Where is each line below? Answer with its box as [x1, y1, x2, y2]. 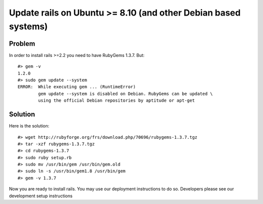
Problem [9, 39, 36, 48]
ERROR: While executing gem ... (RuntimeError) [18, 84, 136, 90]
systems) [9, 21, 48, 32]
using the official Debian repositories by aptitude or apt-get [38, 98, 195, 103]
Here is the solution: [9, 123, 50, 129]
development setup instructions [9, 193, 73, 199]
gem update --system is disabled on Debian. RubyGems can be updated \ [38, 91, 213, 96]
